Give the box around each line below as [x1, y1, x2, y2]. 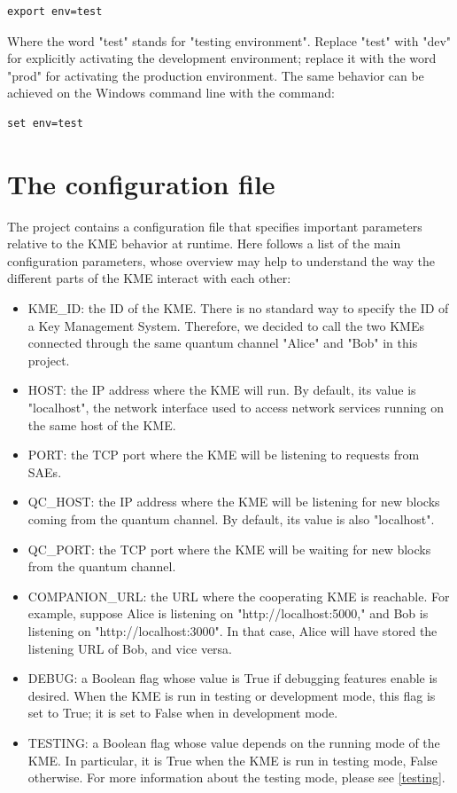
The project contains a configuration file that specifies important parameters [7, 216, 422, 235]
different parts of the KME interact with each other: [7, 269, 291, 287]
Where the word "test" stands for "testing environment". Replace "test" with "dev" [7, 31, 452, 50]
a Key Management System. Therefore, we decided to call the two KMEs [27, 316, 424, 334]
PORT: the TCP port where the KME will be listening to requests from [27, 445, 420, 464]
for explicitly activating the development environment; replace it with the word [7, 49, 437, 67]
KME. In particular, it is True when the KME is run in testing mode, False [27, 750, 438, 769]
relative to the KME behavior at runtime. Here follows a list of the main [7, 234, 401, 253]
